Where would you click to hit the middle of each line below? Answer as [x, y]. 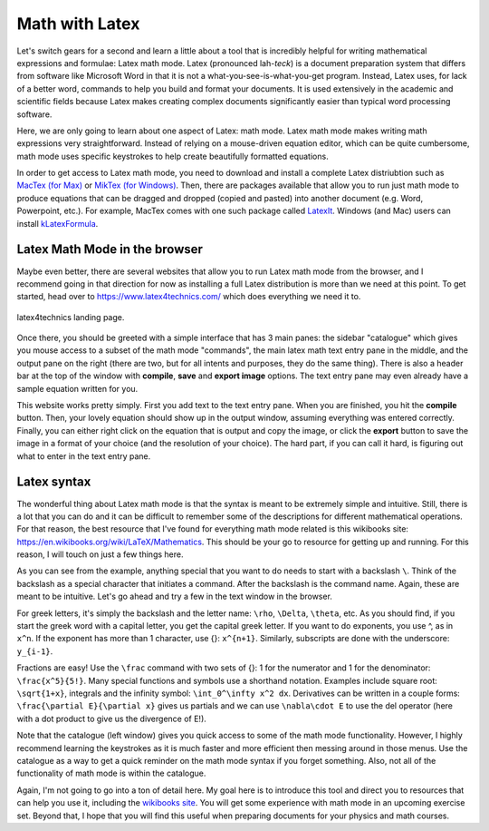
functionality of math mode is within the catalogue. [111, 773]
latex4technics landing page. [71, 317]
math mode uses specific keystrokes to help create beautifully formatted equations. [173, 156]
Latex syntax [54, 482]
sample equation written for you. [77, 388]
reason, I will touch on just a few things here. [100, 554]
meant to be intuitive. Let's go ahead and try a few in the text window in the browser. [174, 596]
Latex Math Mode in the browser [110, 249]
